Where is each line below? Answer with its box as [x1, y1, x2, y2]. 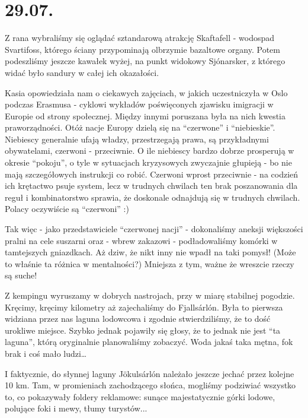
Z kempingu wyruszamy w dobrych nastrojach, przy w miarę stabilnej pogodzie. [5, 289, 295, 301]
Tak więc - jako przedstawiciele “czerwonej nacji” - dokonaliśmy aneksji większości [5, 223, 303, 235]
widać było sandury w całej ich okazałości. [5, 66, 159, 78]
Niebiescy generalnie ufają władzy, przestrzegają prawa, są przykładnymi [5, 132, 269, 145]
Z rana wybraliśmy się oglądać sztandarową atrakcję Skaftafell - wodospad [5, 31, 275, 44]
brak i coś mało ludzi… [5, 347, 87, 359]
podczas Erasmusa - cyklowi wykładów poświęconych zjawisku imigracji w [5, 98, 274, 110]
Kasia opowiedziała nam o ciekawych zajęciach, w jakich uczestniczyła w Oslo [5, 86, 288, 99]
